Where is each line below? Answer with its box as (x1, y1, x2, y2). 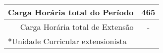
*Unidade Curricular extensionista (8, 35, 127, 47)
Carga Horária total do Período (8, 6, 134, 18)
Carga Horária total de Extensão (20, 21, 134, 32)
